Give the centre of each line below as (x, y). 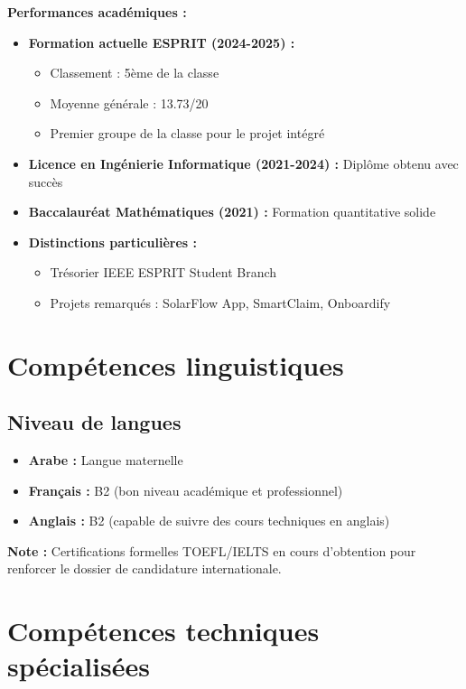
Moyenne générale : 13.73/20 (129, 102)
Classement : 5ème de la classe (135, 73)
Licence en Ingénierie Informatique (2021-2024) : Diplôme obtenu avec (243, 163)
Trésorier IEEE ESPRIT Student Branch (163, 272)
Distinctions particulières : (112, 242)
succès (46, 181)
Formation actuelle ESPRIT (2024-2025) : (162, 42)
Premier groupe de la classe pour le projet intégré (187, 133)
